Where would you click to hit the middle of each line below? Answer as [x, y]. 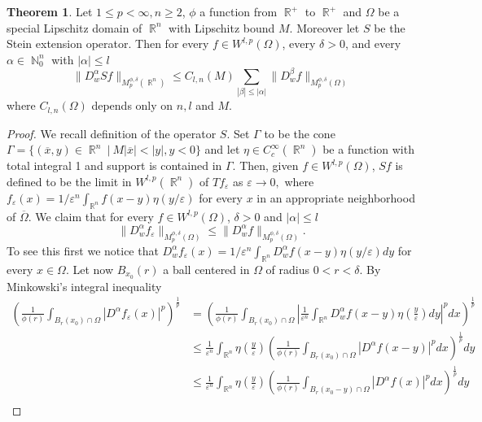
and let [222, 149]
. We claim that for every [91, 216]
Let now [93, 269]
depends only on [132, 105]
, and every [373, 44]
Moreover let [328, 27]
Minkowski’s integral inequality [84, 286]
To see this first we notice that [83, 250]
